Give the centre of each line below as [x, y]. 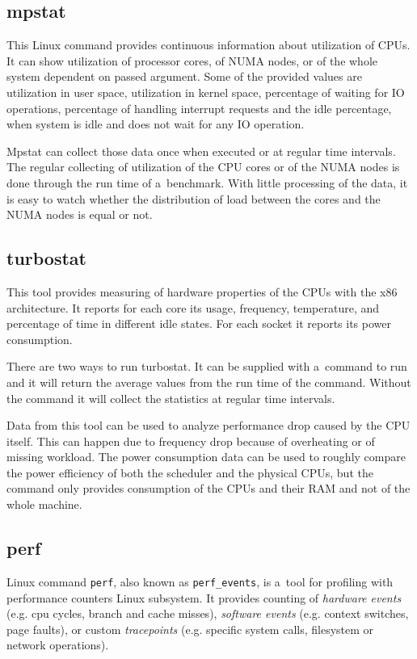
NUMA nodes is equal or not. [80, 214]
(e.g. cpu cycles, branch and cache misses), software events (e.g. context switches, [208, 613]
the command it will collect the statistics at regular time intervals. [171, 398]
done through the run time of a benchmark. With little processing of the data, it [207, 182]
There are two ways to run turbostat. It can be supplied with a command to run [207, 366]
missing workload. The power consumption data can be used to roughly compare [206, 457]
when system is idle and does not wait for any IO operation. [156, 124]
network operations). [58, 645]
